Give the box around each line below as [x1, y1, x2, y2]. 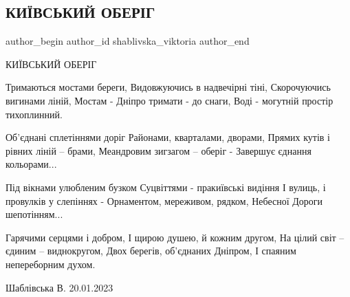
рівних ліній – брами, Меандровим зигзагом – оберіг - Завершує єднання [6, 143, 311, 157]
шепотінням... [6, 207, 63, 221]
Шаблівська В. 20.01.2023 [6, 280, 113, 294]
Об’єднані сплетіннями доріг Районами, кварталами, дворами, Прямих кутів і [6, 130, 330, 144]
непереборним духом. [6, 256, 96, 271]
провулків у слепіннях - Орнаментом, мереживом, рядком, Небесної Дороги [6, 193, 323, 208]
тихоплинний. [6, 107, 63, 121]
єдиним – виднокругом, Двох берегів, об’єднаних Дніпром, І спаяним [6, 243, 296, 258]
